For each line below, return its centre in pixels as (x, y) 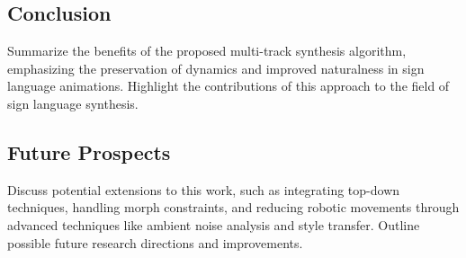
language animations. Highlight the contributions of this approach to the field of (229, 86)
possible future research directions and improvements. (155, 242)
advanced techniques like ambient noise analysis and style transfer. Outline (214, 224)
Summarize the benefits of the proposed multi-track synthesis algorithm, (207, 51)
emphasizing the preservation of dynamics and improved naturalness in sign (216, 68)
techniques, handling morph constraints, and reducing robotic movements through (233, 207)
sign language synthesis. (73, 103)
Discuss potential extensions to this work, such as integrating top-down (204, 189)
